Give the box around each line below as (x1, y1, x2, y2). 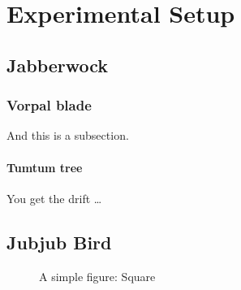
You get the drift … (6, 189, 102, 206)
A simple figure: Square (39, 267, 156, 284)
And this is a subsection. (6, 127, 129, 144)
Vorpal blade (6, 95, 92, 115)
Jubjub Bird (6, 229, 112, 254)
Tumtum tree (6, 158, 83, 175)
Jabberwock (6, 52, 109, 77)
